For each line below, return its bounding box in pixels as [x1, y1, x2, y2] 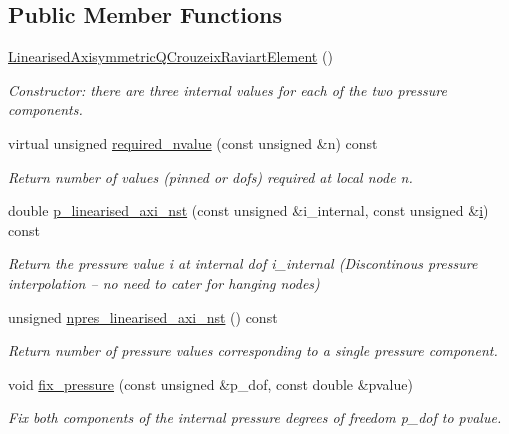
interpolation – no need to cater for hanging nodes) [8, 272, 320, 293]
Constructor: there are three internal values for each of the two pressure [8, 79, 447, 100]
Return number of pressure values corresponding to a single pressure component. [8, 340, 498, 361]
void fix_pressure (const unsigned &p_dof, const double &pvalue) [8, 373, 413, 394]
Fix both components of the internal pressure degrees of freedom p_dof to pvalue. [8, 407, 502, 428]
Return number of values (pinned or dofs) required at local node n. [8, 166, 413, 187]
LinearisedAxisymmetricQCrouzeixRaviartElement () [8, 46, 333, 67]
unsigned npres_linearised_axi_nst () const [8, 306, 278, 327]
